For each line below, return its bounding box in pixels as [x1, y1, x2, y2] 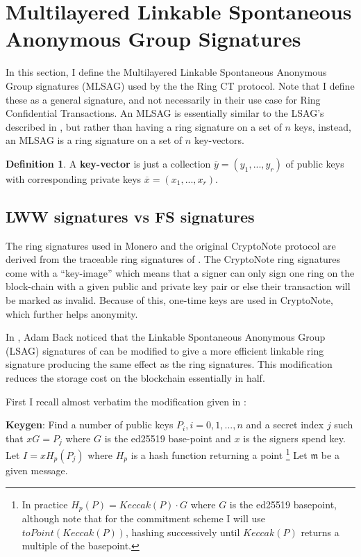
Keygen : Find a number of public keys [6, 417, 174, 432]
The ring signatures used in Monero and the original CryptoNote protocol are [6, 238, 336, 252]
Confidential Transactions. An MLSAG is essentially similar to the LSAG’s [6, 106, 324, 120]
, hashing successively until [125, 524, 240, 539]
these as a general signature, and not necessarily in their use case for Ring [6, 92, 321, 106]
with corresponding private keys [6, 171, 142, 186]
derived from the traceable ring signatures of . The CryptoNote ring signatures [6, 252, 341, 266]
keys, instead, [294, 119, 351, 134]
